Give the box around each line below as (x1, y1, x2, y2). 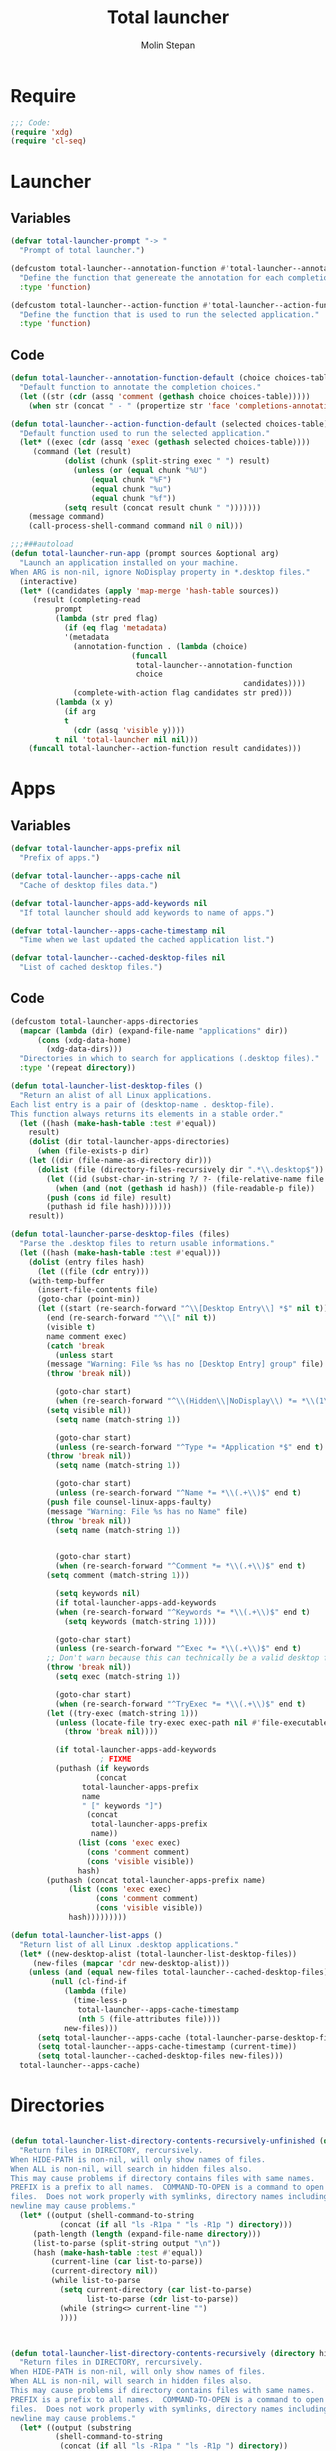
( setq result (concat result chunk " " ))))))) (63, 502, 262, 513)
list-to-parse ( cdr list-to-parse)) (86, 2294, 240, 2304)
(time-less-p (73, 1996, 128, 2006)
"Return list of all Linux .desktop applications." (19, 1939, 240, 1950)
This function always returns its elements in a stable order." (10, 1109, 284, 1119)
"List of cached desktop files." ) (19, 962, 163, 973)
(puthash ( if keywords (54, 1764, 150, 1774)
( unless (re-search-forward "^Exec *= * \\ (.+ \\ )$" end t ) (54, 1644, 302, 1654)
